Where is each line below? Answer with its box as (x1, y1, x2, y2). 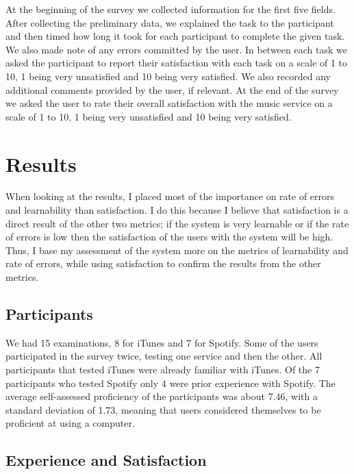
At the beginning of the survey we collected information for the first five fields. (5, 2, 336, 16)
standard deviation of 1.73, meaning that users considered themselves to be (5, 402, 321, 416)
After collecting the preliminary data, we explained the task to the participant (5, 15, 334, 29)
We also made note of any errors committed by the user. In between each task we (5, 42, 347, 56)
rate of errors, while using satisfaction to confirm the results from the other (5, 256, 321, 271)
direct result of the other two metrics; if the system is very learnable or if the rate (5, 216, 349, 230)
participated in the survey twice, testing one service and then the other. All (5, 349, 323, 363)
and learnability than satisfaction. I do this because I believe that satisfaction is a (5, 203, 349, 217)
